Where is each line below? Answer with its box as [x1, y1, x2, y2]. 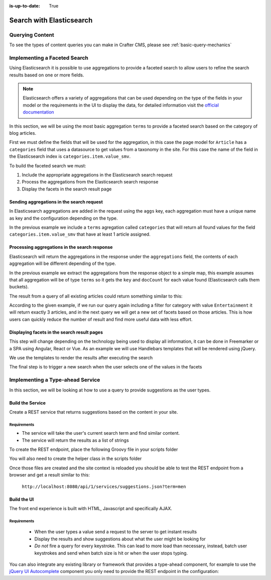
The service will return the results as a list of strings [22, 437, 129, 443]
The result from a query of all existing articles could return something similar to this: [9, 293, 183, 299]
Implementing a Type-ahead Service [9, 376, 100, 383]
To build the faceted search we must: [9, 162, 86, 168]
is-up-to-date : [9, 3, 40, 9]
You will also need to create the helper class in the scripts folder [9, 455, 142, 462]
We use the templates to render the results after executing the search [9, 355, 153, 361]
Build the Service [9, 400, 46, 406]
